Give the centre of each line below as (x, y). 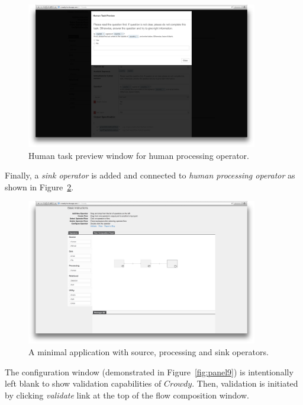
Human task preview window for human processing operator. (139, 155)
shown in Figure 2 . (39, 186)
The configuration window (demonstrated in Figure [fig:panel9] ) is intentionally (149, 371)
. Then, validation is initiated (245, 383)
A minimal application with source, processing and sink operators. (149, 351)
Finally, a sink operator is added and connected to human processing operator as (150, 175)
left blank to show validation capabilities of (83, 383)
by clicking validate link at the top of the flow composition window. (127, 395)
